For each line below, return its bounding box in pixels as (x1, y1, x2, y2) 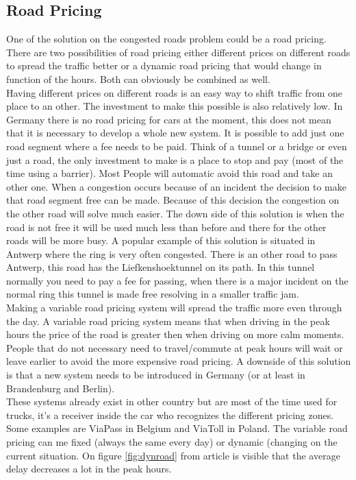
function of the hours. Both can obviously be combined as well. (6, 71, 270, 86)
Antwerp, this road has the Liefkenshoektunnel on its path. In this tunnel (6, 260, 315, 274)
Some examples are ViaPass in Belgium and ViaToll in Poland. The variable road (6, 421, 348, 435)
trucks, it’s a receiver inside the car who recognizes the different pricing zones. (6, 407, 334, 422)
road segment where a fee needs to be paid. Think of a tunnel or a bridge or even (6, 139, 347, 153)
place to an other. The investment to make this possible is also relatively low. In (6, 99, 343, 113)
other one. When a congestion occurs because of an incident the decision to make (6, 179, 346, 193)
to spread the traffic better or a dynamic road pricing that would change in (6, 58, 322, 73)
